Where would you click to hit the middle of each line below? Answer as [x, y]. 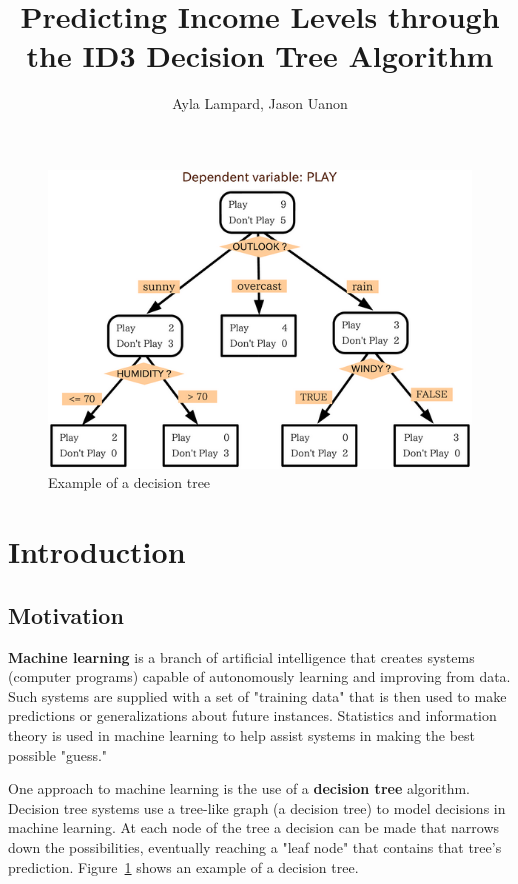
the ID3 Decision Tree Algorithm [260, 55]
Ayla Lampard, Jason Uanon [260, 103]
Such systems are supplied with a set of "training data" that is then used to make [257, 695]
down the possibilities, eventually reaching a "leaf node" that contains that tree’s [255, 846]
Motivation [66, 614]
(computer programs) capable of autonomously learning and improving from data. [259, 676]
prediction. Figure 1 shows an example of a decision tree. [183, 866]
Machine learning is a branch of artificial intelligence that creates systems [241, 656]
